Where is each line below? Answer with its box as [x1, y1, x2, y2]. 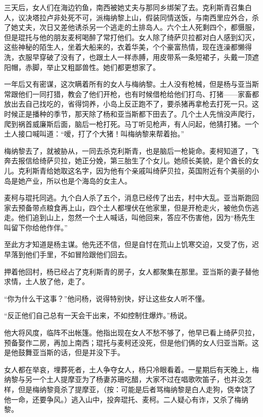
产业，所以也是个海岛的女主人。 [25, 175, 131, 186]
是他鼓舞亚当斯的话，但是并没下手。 [4, 347, 124, 358]
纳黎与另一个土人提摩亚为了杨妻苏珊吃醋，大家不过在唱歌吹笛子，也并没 [4, 374, 245, 385]
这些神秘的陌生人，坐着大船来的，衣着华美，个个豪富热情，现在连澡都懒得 [4, 42, 252, 52]
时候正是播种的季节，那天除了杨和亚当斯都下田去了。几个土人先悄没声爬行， [4, 108, 259, 119]
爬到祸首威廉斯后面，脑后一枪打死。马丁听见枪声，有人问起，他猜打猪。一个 [4, 118, 259, 129]
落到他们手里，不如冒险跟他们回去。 [11, 249, 131, 260]
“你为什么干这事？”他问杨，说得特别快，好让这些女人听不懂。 [4, 293, 209, 303]
